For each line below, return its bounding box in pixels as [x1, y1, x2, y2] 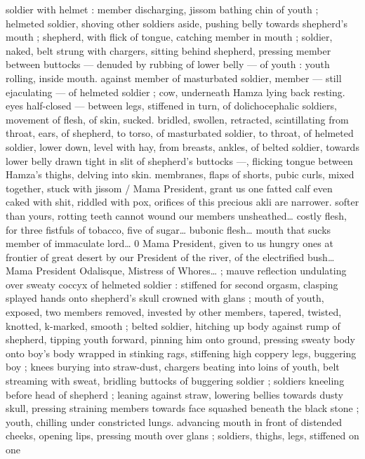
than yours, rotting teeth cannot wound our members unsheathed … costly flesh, [6, 208, 347, 222]
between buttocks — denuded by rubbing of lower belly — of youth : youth [6, 57, 330, 72]
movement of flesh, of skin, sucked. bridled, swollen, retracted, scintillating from [6, 112, 349, 126]
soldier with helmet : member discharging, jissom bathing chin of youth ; [6, 2, 319, 16]
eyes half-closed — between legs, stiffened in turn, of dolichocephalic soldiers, [6, 98, 337, 113]
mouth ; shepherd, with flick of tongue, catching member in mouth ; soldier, [6, 29, 333, 44]
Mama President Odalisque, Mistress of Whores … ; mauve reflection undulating [6, 263, 347, 278]
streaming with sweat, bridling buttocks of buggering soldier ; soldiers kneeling [6, 373, 345, 388]
